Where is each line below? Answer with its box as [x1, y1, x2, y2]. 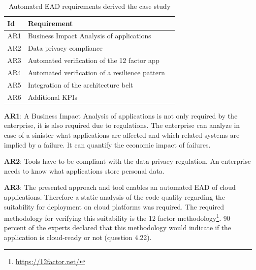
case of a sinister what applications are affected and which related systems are [4, 129, 240, 140]
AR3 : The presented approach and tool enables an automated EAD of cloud [4, 182, 236, 192]
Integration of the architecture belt [28, 79, 133, 90]
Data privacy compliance [28, 43, 103, 53]
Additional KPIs [28, 91, 78, 102]
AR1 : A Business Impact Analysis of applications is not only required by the [4, 110, 238, 120]
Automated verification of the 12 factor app [28, 55, 160, 65]
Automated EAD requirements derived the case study [8, 1, 171, 11]
